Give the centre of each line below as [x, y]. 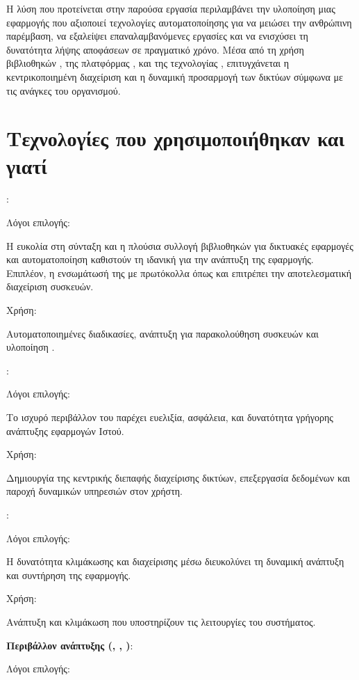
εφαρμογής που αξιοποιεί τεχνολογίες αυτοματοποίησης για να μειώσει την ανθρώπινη [179, 22]
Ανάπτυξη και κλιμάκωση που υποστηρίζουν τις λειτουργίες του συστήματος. [161, 621]
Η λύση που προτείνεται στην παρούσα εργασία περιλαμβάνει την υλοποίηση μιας [171, 8]
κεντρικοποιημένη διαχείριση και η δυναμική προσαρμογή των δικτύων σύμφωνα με [175, 76]
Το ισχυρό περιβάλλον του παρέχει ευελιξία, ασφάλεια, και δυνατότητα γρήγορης [170, 417]
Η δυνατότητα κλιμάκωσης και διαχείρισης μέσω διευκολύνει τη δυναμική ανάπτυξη [175, 561]
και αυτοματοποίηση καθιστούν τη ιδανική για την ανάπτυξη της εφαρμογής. [160, 259]
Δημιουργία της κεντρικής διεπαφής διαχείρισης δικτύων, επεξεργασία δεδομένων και [178, 477]
